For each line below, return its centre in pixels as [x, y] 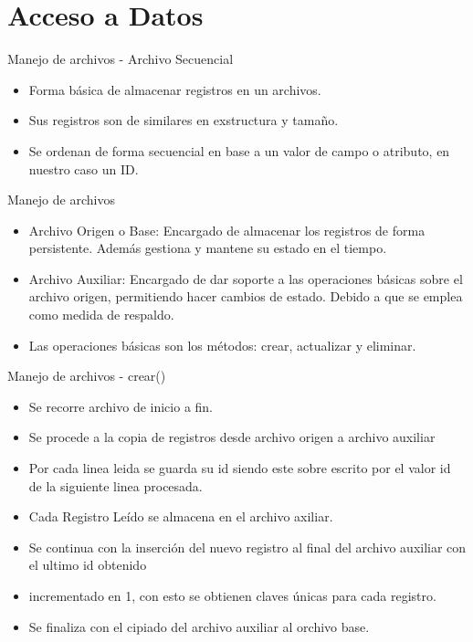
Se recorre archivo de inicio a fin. [121, 406]
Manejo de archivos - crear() [87, 376]
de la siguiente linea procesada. [116, 485]
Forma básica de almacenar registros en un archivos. [175, 89]
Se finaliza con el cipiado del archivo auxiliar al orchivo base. [199, 626]
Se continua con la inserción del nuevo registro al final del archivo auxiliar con [247, 547]
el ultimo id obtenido [88, 565]
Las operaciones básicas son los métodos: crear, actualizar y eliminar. [222, 345]
